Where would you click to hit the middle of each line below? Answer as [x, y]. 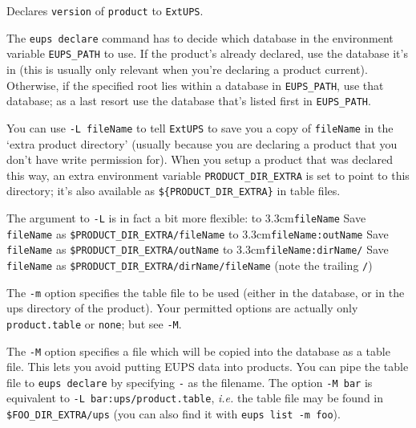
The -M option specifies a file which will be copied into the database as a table [198, 351]
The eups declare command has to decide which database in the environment [200, 37]
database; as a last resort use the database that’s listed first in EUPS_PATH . [189, 101]
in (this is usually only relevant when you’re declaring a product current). [187, 69]
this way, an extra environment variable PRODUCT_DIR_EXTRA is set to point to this [208, 175]
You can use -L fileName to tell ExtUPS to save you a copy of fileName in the [200, 127]
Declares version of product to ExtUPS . [105, 10]
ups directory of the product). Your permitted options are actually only [182, 308]
